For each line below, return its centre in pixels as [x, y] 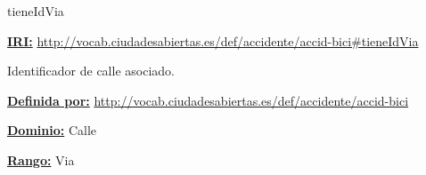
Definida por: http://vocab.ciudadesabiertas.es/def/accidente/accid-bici [208, 100]
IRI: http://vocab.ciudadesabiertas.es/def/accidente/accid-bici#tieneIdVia [213, 40]
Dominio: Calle [52, 130]
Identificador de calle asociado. [91, 71]
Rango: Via [41, 159]
